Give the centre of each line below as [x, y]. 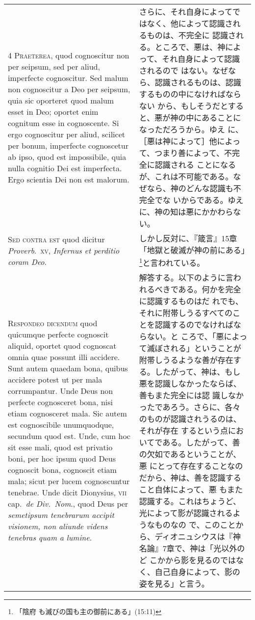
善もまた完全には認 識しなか [191, 395]
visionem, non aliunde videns [58, 526]
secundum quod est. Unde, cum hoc [69, 436]
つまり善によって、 [189, 153]
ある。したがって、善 [201, 442]
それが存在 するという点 [184, 431]
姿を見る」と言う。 [174, 584]
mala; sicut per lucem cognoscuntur [69, 481]
